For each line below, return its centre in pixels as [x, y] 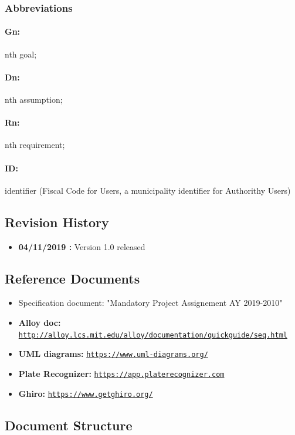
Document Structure [69, 425]
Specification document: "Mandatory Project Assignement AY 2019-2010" [150, 303]
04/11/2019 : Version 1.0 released [82, 246]
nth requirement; [35, 145]
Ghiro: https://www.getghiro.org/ [86, 393]
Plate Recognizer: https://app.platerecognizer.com [121, 373]
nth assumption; [34, 100]
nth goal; [21, 54]
